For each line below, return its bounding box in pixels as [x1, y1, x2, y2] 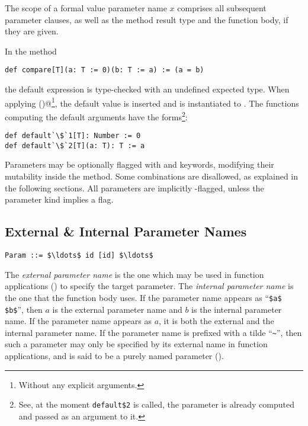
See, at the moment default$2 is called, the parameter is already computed [18, 398, 295, 411]
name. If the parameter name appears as [5, 315, 152, 327]
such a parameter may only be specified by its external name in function [5, 338, 268, 350]
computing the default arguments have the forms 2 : [5, 108, 188, 123]
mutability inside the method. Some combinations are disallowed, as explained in [5, 170, 299, 182]
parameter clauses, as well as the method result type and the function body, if [5, 13, 288, 25]
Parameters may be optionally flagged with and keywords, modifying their [5, 158, 274, 171]
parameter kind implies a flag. [5, 193, 114, 206]
